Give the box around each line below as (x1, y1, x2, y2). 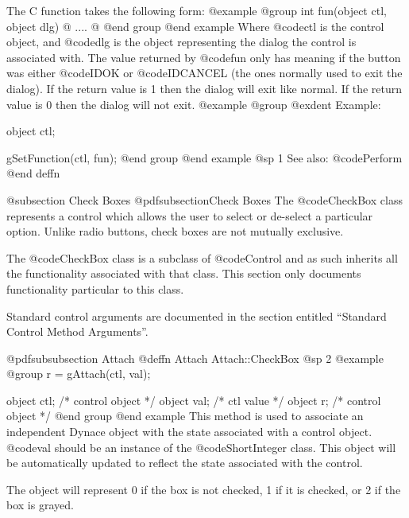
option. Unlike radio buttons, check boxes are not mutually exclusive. (6, 223, 344, 240)
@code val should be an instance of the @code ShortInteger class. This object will (6, 438, 396, 455)
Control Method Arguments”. (6, 323, 149, 340)
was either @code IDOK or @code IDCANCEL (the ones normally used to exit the (6, 64, 403, 81)
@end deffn (6, 165, 60, 181)
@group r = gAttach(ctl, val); (6, 365, 151, 382)
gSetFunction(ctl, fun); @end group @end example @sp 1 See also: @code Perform (6, 149, 403, 166)
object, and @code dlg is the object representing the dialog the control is (6, 33, 357, 50)
